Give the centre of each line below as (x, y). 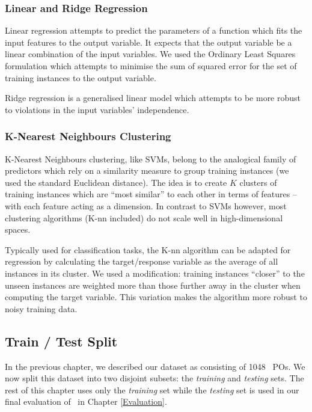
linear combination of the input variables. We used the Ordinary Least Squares (150, 54)
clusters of (258, 182)
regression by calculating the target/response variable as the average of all (142, 261)
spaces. (18, 229)
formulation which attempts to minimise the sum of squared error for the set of (151, 66)
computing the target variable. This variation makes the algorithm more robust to (156, 297)
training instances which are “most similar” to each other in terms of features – (151, 194)
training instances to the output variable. (81, 77)
